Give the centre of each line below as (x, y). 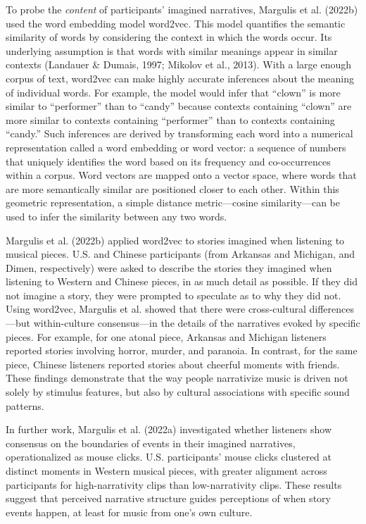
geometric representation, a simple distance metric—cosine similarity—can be (173, 202)
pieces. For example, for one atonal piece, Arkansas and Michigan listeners (166, 336)
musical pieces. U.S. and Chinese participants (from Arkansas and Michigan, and (181, 254)
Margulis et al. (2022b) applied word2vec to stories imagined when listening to (175, 240)
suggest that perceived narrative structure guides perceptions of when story (168, 498)
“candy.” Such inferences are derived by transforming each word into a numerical (179, 133)
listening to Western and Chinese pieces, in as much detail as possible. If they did (182, 281)
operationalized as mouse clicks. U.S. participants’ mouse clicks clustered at (169, 457)
